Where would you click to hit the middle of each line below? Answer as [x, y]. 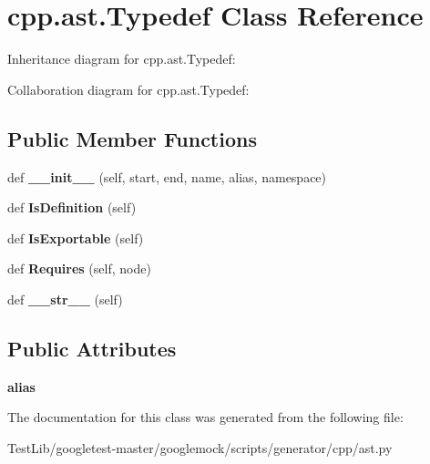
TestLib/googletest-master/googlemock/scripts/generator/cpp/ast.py [200, 447]
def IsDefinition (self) [72, 207]
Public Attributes [92, 348]
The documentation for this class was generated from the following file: [205, 417]
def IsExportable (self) [76, 237]
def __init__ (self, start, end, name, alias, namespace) [167, 176]
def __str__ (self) [65, 299]
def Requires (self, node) [79, 268]
